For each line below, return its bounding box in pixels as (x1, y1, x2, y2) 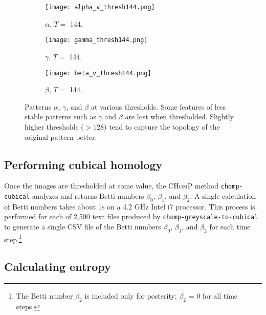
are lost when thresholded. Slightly (125, 111, 234, 122)
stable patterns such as (25, 111, 96, 122)
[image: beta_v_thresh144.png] (45, 69, 151, 77)
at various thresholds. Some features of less (91, 101, 226, 112)
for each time (209, 221, 251, 232)
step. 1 (4, 232, 22, 244)
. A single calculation (190, 190, 256, 201)
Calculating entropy (4, 259, 111, 275)
